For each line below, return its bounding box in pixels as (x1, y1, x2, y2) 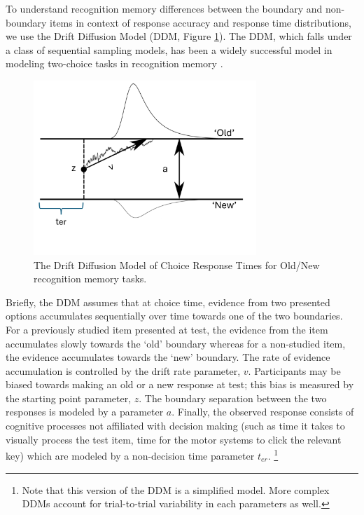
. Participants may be (248, 363, 341, 378)
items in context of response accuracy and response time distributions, (50, 15, 351, 29)
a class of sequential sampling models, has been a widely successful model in (6, 42, 332, 57)
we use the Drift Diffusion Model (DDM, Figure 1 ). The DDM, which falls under (6, 29, 352, 43)
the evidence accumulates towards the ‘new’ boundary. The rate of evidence (6, 350, 330, 364)
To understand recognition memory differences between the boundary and (6, 1, 323, 15)
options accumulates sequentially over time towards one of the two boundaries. (6, 308, 343, 323)
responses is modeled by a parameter (6, 404, 164, 419)
